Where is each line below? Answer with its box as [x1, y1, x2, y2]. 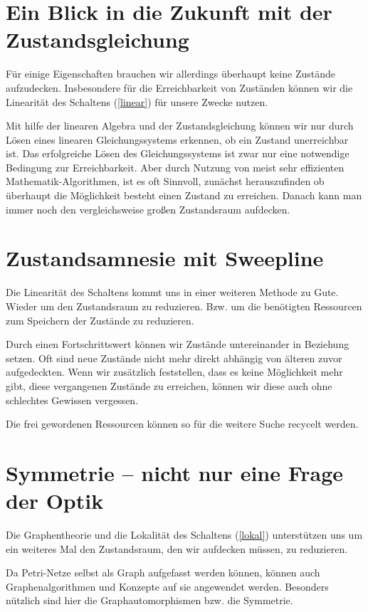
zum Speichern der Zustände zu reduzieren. [6, 312, 194, 327]
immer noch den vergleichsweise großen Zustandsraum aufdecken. [6, 201, 290, 216]
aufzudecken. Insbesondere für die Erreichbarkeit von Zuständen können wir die [6, 80, 353, 95]
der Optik [6, 486, 104, 515]
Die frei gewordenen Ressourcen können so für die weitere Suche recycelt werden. [6, 416, 359, 431]
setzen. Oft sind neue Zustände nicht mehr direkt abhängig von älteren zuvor [6, 350, 342, 365]
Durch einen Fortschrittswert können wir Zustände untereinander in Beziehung [6, 337, 349, 352]
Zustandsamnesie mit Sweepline [6, 243, 324, 273]
